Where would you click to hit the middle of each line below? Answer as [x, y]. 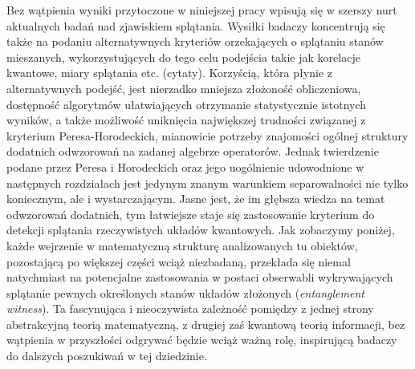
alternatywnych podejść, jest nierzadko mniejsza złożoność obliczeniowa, [184, 88]
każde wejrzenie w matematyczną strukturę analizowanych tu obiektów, [182, 245]
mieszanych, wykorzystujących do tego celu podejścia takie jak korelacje [183, 57]
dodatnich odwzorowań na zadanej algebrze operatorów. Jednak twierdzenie [193, 151]
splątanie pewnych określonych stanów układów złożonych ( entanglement [185, 292]
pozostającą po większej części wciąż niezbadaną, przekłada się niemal [179, 261]
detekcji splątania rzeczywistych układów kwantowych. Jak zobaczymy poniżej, [201, 230]
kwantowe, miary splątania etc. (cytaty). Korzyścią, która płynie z [169, 73]
